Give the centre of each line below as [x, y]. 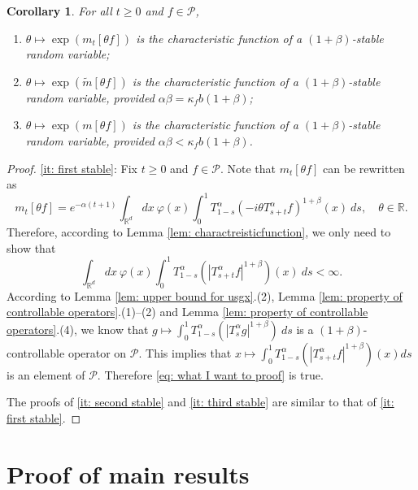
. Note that [248, 168]
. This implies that [185, 352]
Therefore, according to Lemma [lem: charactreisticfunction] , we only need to [199, 232]
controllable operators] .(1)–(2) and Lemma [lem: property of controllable [187, 312]
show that [31, 247]
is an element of [46, 374]
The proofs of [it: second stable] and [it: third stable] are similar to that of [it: [200, 402]
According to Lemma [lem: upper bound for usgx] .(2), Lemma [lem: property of [205, 295]
